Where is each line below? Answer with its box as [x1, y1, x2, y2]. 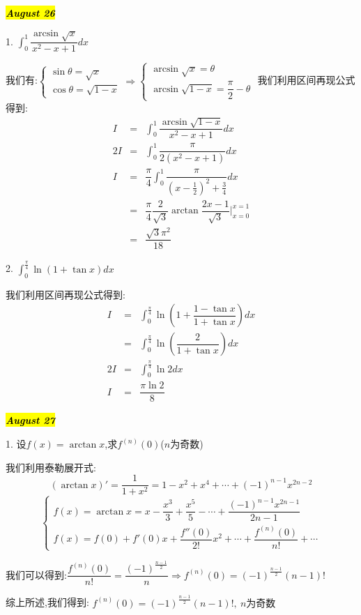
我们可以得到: [6, 567, 67, 582]
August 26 [6, 6, 55, 20]
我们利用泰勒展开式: [6, 460, 96, 474]
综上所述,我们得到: [6, 595, 89, 609]
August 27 [6, 413, 55, 427]
